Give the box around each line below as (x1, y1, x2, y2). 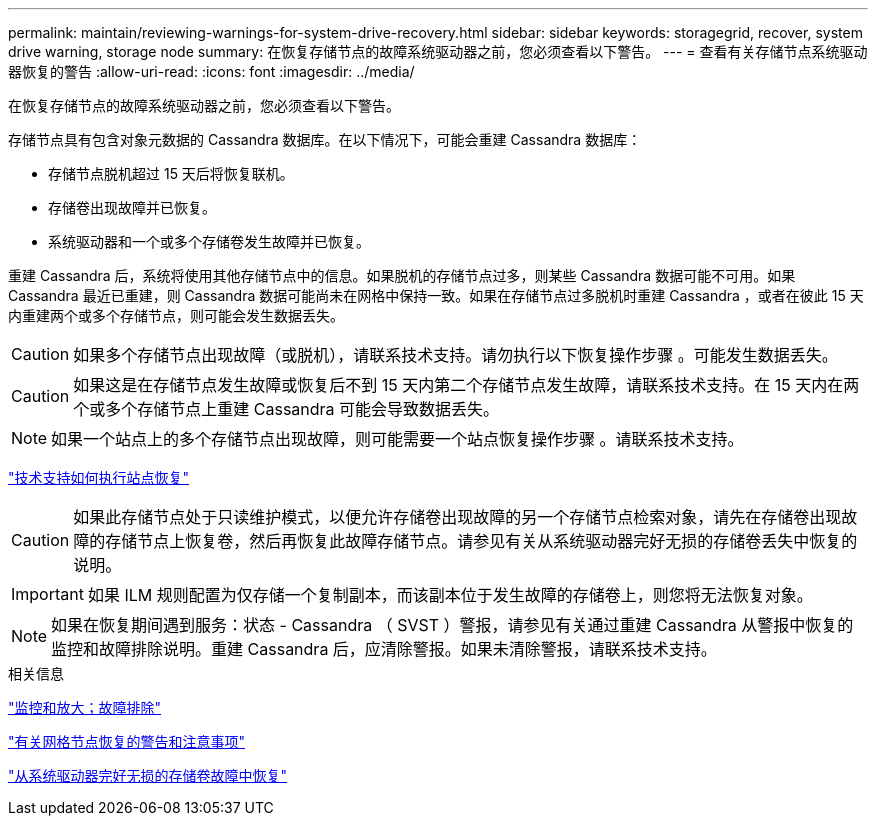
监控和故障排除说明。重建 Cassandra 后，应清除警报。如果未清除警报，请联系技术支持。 (51, 639, 717, 659)
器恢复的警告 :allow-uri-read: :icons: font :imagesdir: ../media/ (8, 63, 415, 80)
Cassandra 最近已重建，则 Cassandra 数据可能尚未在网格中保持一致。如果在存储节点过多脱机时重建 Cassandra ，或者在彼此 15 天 (8, 287, 864, 304)
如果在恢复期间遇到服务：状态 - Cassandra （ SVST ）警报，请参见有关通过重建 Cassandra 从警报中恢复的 (51, 615, 854, 635)
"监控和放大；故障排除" (8, 699, 162, 716)
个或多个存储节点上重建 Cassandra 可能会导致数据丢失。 (73, 399, 500, 419)
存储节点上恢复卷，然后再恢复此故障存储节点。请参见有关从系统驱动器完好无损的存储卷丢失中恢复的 (105, 531, 858, 551)
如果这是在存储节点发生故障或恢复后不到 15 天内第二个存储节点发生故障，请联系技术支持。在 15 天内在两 (73, 375, 860, 395)
